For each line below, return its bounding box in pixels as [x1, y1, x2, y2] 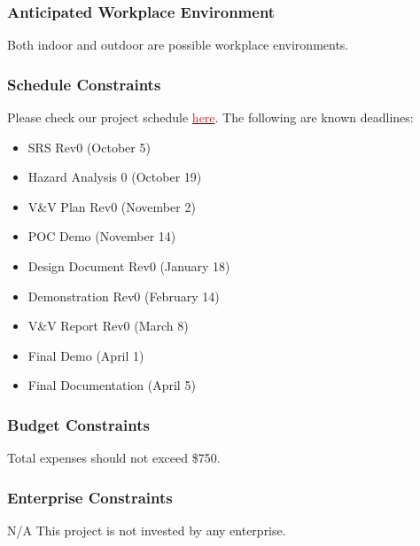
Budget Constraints [7, 413, 150, 435]
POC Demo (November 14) [27, 227, 176, 246]
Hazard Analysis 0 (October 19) [27, 168, 202, 186]
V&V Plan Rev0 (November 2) [27, 197, 196, 215]
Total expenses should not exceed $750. [7, 448, 221, 467]
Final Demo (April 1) [27, 346, 144, 364]
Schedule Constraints [7, 73, 161, 95]
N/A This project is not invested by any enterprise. [7, 521, 286, 539]
